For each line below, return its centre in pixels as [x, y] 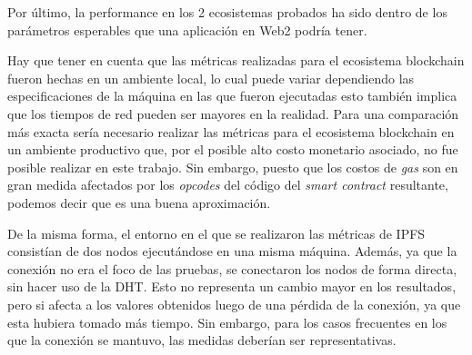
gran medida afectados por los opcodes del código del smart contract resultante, [228, 185]
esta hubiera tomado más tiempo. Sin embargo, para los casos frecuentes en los [227, 322]
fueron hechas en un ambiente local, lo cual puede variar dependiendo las [211, 78]
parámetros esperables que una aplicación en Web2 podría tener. [187, 30]
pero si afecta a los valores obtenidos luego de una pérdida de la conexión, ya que [234, 304]
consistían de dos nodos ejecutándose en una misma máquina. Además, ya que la [232, 251]
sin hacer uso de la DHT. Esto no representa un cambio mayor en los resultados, [232, 286]
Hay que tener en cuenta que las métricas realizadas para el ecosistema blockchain [236, 60]
